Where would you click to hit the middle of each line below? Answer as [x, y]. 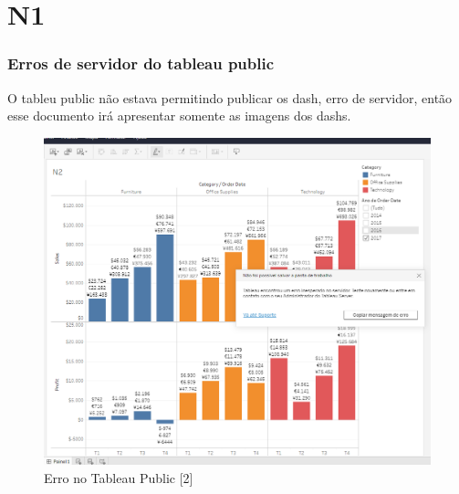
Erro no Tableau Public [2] [119, 477]
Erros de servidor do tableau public [141, 63]
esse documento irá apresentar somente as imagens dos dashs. [179, 116]
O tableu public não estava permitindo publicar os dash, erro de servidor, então [230, 97]
